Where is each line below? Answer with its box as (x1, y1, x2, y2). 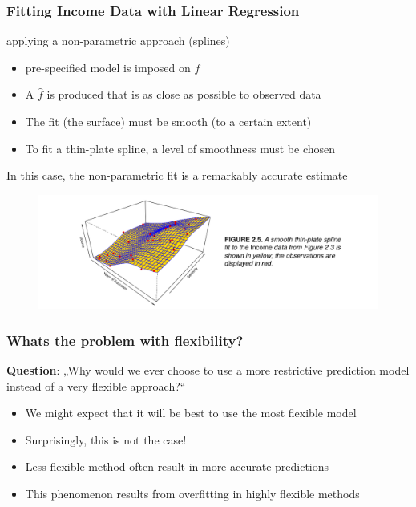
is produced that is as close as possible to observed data (46, 86, 321, 103)
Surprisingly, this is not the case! (25, 431, 187, 448)
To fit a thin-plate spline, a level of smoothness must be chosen (25, 140, 335, 156)
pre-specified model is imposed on (25, 59, 191, 75)
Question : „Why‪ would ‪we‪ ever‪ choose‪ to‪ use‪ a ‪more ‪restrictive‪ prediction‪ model (6, 362, 410, 379)
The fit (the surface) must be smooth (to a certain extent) (25, 113, 312, 129)
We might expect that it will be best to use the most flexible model (25, 404, 357, 421)
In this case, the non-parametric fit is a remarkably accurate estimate (6, 167, 348, 184)
